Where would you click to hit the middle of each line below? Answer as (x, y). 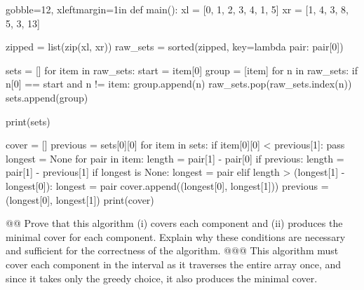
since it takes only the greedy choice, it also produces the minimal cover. (162, 278)
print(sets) (28, 121)
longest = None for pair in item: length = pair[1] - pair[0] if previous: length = (175, 158)
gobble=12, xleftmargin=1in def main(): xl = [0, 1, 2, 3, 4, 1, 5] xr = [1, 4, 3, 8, (177, 9)
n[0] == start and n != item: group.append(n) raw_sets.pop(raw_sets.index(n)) (179, 84)
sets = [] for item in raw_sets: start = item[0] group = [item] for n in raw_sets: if (182, 70)
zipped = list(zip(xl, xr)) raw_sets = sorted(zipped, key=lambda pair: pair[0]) (175, 47)
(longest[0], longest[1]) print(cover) (80, 199)
